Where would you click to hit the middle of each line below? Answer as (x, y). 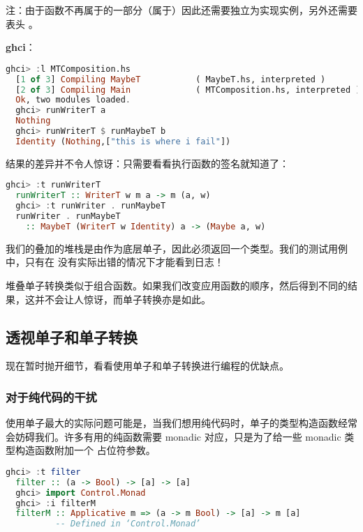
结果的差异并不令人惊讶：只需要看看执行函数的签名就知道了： (147, 163)
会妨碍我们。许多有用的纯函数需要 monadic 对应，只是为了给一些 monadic (173, 436)
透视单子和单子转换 (72, 336)
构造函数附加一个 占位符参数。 (85, 450)
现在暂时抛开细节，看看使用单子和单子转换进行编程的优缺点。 (147, 366)
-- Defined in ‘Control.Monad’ (128, 524)
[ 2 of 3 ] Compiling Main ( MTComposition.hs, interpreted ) (188, 90)
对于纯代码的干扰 (51, 396)
